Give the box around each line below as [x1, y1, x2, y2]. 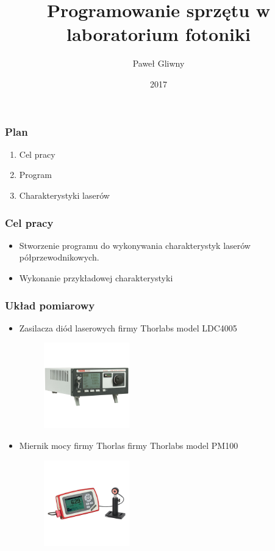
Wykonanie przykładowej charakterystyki [19, 271, 173, 284]
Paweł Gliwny [132, 57, 185, 70]
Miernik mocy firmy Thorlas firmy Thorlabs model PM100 [19, 439, 238, 452]
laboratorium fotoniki [66, 21, 251, 46]
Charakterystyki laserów [19, 188, 110, 201]
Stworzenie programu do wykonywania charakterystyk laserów [19, 239, 251, 251]
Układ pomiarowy [5, 297, 95, 312]
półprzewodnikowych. [19, 251, 99, 264]
